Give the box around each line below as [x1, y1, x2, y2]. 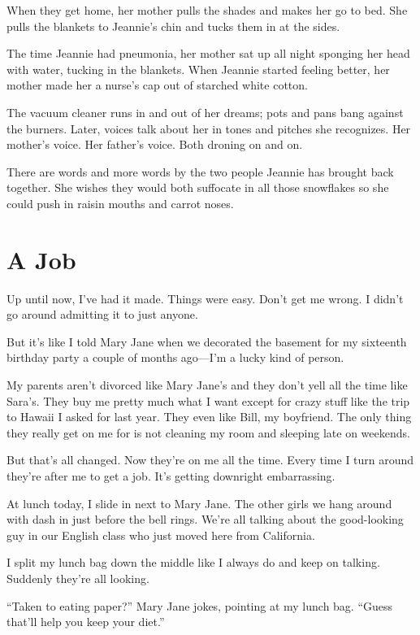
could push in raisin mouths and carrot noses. [6, 194, 234, 211]
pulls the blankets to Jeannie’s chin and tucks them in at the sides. [6, 17, 340, 34]
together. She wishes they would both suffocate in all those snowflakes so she [6, 179, 389, 196]
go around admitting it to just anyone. [6, 306, 198, 323]
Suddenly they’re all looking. [6, 569, 149, 586]
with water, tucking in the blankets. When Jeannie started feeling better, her [6, 60, 390, 77]
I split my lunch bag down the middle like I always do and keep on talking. [6, 554, 380, 571]
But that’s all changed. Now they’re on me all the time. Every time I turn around [6, 451, 414, 468]
